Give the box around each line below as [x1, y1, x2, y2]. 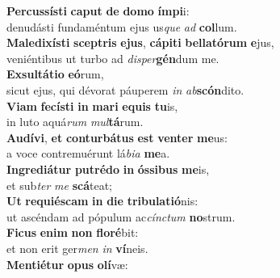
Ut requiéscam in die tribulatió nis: [6, 192, 199, 209]
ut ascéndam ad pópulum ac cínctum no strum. [6, 208, 236, 225]
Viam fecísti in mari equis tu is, [6, 97, 178, 114]
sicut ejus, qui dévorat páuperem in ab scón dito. [6, 81, 244, 98]
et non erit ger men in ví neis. [6, 239, 148, 256]
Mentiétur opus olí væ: [6, 255, 128, 272]
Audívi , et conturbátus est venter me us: [6, 128, 228, 145]
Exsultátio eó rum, [6, 65, 104, 82]
